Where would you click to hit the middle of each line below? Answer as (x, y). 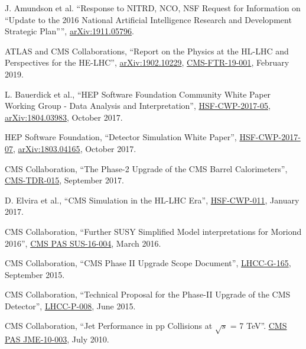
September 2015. (35, 274)
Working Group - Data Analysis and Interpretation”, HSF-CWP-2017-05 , (138, 106)
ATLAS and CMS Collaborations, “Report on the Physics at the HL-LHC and (147, 51)
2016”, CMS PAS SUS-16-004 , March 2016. (83, 243)
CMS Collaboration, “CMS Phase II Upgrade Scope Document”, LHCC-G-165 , (148, 263)
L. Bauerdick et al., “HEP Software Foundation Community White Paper (138, 94)
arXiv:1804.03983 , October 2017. (64, 117)
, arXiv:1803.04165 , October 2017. (75, 148)
